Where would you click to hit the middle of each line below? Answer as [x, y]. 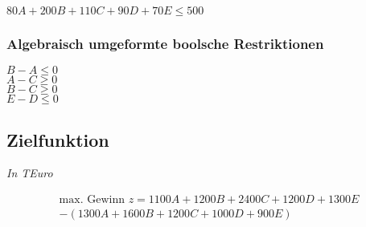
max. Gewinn [92, 200]
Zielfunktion [58, 139]
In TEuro [30, 173]
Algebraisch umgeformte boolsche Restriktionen [165, 43]
